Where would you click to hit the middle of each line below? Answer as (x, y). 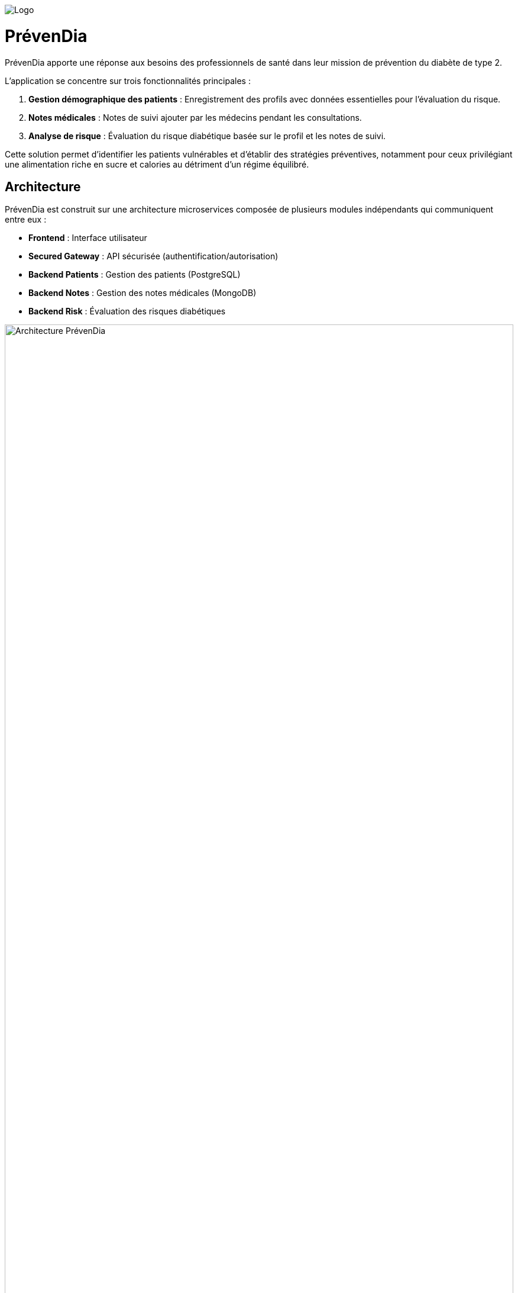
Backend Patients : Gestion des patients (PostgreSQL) (135, 275)
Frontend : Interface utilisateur (88, 238)
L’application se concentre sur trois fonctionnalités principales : (128, 81)
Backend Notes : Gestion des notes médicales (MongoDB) (143, 293)
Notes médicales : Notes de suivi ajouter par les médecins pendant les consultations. (195, 117)
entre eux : (26, 220)
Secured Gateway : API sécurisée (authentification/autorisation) (153, 256)
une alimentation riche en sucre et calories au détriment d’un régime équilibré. (157, 164)
